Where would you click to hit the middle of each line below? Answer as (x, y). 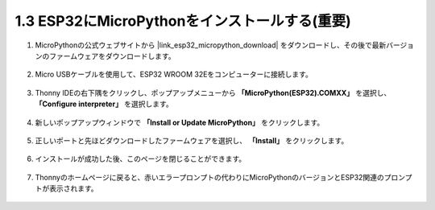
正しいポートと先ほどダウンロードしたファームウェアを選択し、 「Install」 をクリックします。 (192, 140)
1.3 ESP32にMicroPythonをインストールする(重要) (183, 21)
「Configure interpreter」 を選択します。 (104, 104)
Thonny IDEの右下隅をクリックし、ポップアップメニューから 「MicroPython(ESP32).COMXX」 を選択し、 (213, 93)
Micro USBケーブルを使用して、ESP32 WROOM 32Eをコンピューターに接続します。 (174, 74)
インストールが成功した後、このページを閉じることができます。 (141, 159)
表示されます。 (73, 188)
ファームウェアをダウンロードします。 (112, 56)
